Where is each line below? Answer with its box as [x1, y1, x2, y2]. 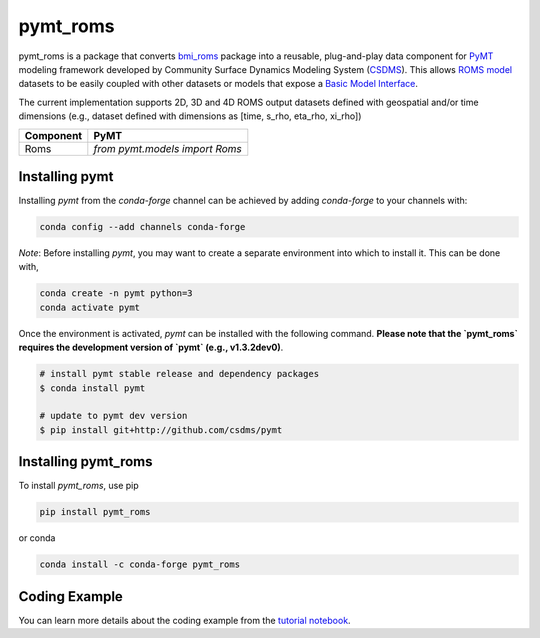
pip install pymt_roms [39, 506, 151, 518]
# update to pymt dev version [39, 410, 188, 422]
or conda [18, 532, 56, 544]
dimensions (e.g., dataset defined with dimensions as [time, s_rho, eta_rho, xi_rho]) [18, 110, 362, 122]
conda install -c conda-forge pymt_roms [39, 559, 240, 570]
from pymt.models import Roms [93, 141, 242, 155]
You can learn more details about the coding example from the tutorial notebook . [18, 614, 351, 626]
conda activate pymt [39, 301, 140, 313]
